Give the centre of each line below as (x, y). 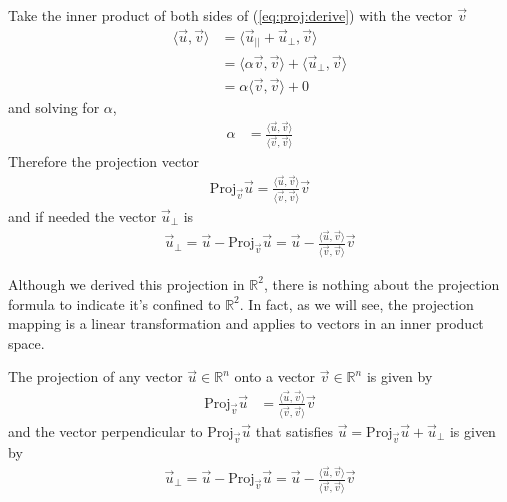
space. (26, 342)
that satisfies (294, 430)
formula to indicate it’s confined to (114, 303)
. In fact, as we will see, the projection (356, 303)
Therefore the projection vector (104, 161)
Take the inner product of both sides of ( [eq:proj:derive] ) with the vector (230, 15)
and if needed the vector (82, 215)
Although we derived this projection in (126, 283)
